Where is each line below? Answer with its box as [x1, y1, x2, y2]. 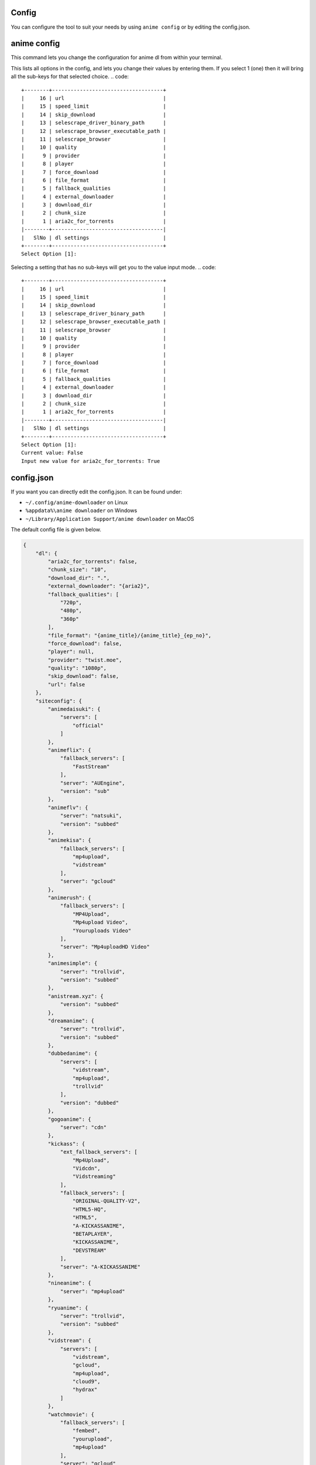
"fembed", [72, 1427, 101, 1434]
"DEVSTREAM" [72, 1247, 107, 1253]
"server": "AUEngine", [60, 779, 125, 786]
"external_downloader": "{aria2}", [47, 583, 150, 590]
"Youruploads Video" [72, 927, 132, 934]
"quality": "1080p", [47, 665, 107, 672]
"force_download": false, [47, 640, 122, 647]
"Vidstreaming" [72, 1173, 116, 1180]
